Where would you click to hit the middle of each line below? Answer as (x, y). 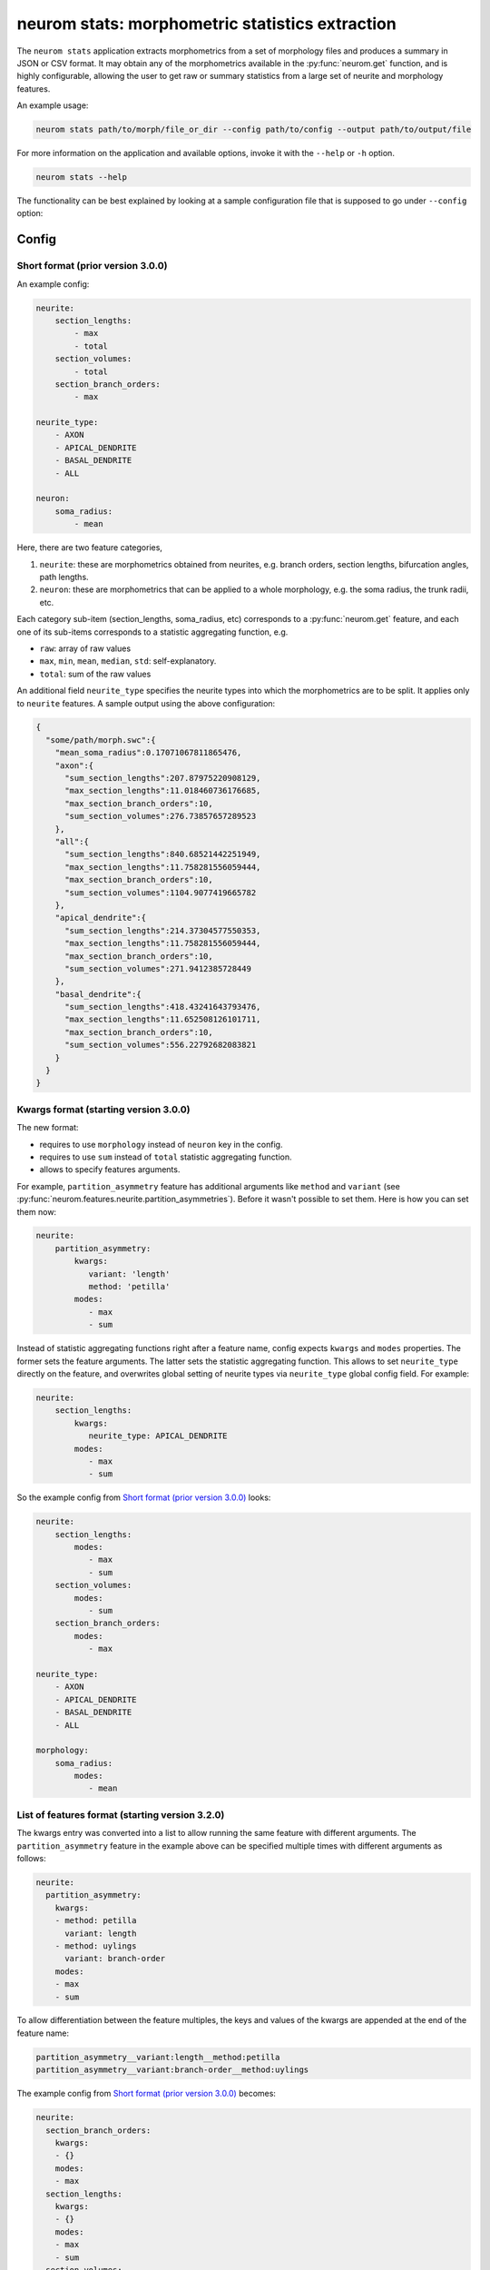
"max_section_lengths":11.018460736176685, (163, 791)
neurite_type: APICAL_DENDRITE (158, 1436)
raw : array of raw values (85, 648)
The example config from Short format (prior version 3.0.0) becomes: (147, 2094)
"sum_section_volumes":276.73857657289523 (161, 816)
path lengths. (64, 577)
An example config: (53, 284)
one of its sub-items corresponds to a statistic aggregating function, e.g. (152, 632)
